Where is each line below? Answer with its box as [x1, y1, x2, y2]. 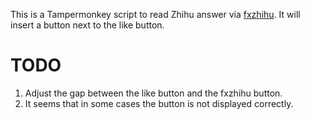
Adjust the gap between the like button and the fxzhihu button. [24, 87, 283, 99]
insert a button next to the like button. [10, 19, 165, 31]
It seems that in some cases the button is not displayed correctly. [24, 97, 294, 109]
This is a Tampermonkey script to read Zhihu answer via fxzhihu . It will [10, 9, 301, 20]
